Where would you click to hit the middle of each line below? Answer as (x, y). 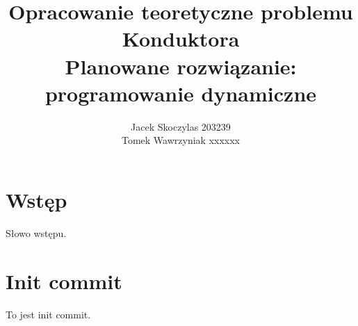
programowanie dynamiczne (181, 93)
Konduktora (181, 39)
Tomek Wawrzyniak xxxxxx (180, 140)
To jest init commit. (48, 314)
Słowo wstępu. (36, 233)
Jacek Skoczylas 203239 (181, 126)
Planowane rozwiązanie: (181, 66)
